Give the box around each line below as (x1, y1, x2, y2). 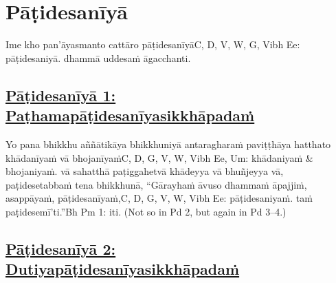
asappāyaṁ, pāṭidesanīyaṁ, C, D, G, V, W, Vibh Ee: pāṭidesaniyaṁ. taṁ (5, 191, 313, 205)
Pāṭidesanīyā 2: (5, 238, 116, 259)
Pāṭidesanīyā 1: (5, 84, 116, 105)
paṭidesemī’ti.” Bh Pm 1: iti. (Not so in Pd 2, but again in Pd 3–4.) (5, 204, 287, 218)
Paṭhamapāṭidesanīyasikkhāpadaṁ (5, 105, 255, 126)
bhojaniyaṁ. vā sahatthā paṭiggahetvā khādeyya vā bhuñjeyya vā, (5, 164, 284, 178)
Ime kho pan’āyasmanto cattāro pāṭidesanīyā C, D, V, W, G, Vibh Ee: (5, 37, 300, 52)
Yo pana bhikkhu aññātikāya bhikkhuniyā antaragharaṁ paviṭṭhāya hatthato (5, 136, 331, 151)
